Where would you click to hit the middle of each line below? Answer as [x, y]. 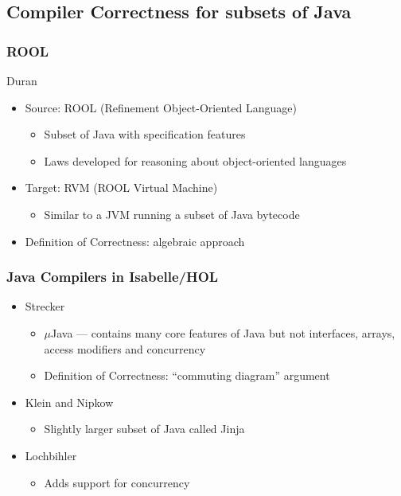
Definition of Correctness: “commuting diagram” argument [187, 375]
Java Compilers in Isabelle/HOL [113, 277]
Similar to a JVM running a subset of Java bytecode [172, 214]
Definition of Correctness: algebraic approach [135, 241]
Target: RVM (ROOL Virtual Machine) [121, 187]
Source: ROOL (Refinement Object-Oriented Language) [161, 107]
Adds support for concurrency [117, 482]
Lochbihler [51, 455]
